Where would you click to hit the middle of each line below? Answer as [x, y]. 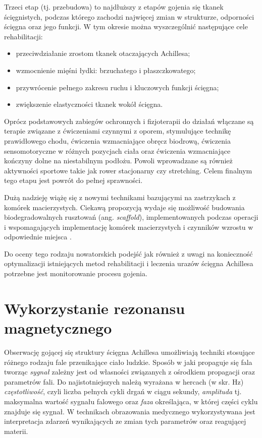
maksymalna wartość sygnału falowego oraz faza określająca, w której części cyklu [131, 401]
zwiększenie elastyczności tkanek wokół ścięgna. [89, 104]
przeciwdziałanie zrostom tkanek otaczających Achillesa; [103, 53]
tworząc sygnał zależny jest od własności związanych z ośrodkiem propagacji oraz [130, 372]
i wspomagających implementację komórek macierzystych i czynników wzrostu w [129, 227]
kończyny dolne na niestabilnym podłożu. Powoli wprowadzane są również [118, 161]
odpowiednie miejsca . [38, 237]
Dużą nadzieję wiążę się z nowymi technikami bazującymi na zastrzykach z [120, 197]
